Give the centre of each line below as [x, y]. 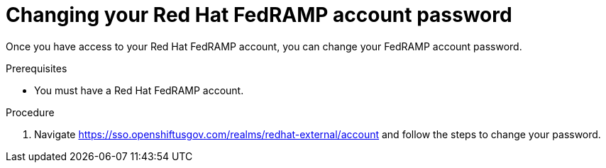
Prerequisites [37, 68]
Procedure [30, 112]
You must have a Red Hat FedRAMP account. [139, 90]
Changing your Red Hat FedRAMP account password [259, 15]
